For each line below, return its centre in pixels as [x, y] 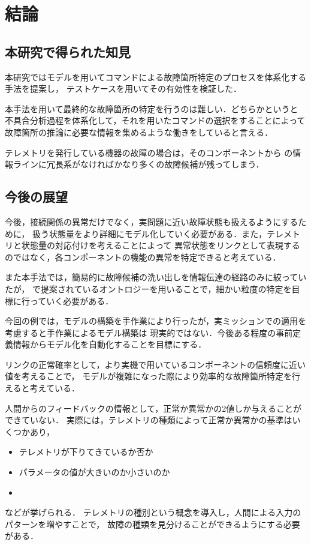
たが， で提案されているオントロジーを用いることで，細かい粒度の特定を [148, 288]
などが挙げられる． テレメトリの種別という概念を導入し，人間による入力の [153, 512]
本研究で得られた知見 [68, 51]
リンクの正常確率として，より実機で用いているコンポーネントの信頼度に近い [155, 364]
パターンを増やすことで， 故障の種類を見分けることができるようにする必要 [153, 524]
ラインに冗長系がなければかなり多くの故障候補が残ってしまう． [138, 164]
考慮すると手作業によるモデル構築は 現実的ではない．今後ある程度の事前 [149, 332]
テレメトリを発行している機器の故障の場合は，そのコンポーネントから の [149, 152]
